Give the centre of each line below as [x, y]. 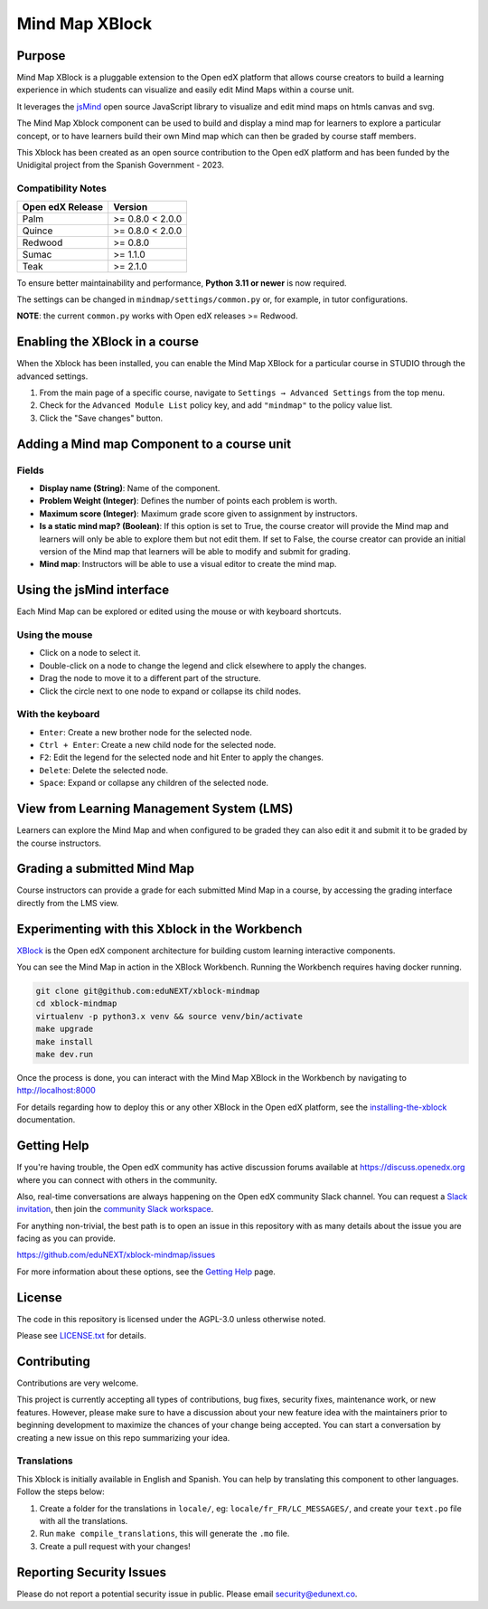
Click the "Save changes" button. [101, 418]
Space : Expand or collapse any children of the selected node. [154, 783]
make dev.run [65, 1055]
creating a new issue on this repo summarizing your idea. [123, 1437]
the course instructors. [59, 843]
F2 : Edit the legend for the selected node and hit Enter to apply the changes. [182, 757]
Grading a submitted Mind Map [105, 869]
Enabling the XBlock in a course [108, 342]
